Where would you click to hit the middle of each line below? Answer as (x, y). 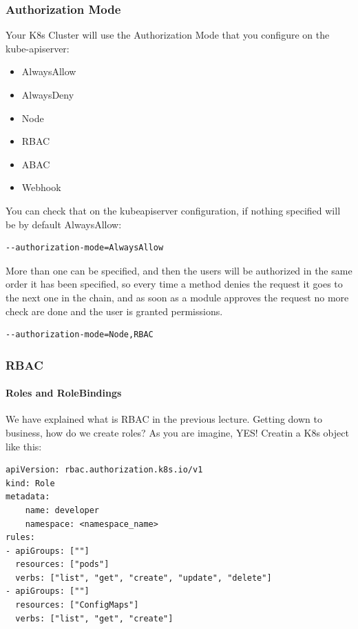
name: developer (62, 510)
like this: (24, 446)
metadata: (28, 497)
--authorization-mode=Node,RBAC (80, 335)
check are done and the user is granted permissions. (114, 311)
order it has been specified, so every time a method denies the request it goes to (174, 284)
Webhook (41, 187)
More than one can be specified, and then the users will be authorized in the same (179, 270)
